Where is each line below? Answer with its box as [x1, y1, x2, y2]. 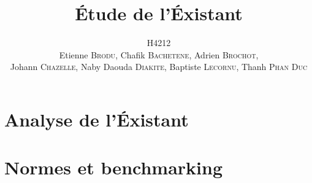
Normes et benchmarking [4, 155, 223, 180]
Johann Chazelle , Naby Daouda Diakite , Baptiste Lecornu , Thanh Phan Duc [10, 60, 308, 73]
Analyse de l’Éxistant [4, 106, 189, 131]
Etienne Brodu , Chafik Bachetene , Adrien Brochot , [59, 48, 259, 61]
